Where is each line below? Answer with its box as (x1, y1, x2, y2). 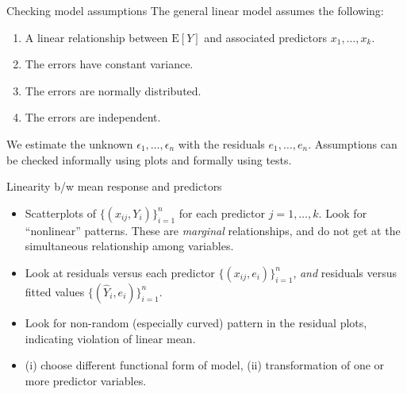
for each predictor (179, 204, 266, 221)
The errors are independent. (25, 109, 161, 126)
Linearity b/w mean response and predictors (6, 178, 222, 195)
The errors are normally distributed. (25, 82, 202, 98)
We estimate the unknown (6, 135, 133, 152)
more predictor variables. (25, 372, 147, 388)
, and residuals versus (293, 264, 397, 280)
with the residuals (178, 135, 265, 152)
